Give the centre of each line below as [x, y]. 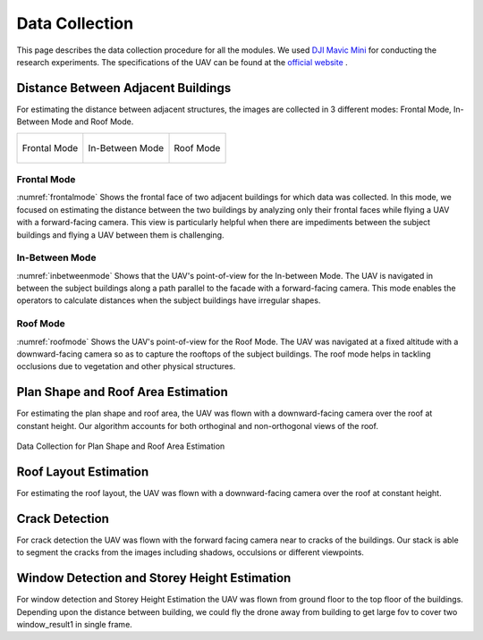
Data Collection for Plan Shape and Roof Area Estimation [121, 446]
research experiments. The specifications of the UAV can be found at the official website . [182, 62]
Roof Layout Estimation [83, 472]
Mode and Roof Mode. [92, 122]
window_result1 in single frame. [75, 624]
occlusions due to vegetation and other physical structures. [126, 366]
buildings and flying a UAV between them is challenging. [120, 235]
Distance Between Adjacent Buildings [124, 88]
